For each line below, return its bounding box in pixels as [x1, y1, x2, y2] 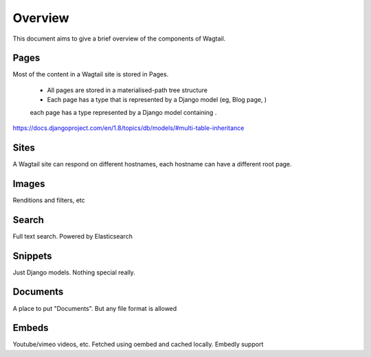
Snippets [12, 250, 52, 261]
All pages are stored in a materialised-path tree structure [47, 86, 207, 94]
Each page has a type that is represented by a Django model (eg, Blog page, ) [47, 96, 267, 104]
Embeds [12, 322, 49, 334]
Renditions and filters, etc [12, 196, 85, 204]
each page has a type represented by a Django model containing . [30, 108, 217, 116]
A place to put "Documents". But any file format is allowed [12, 304, 177, 312]
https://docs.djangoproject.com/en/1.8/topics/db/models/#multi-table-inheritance [12, 124, 245, 132]
